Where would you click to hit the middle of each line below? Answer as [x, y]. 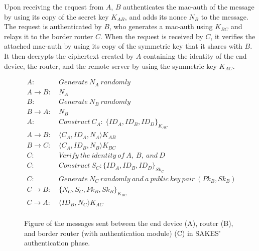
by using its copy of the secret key [56, 16]
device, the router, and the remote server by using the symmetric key [110, 66]
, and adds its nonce [156, 16]
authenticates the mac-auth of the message [189, 7]
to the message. [225, 16]
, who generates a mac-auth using [161, 26]
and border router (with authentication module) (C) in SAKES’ [122, 233]
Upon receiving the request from [54, 7]
